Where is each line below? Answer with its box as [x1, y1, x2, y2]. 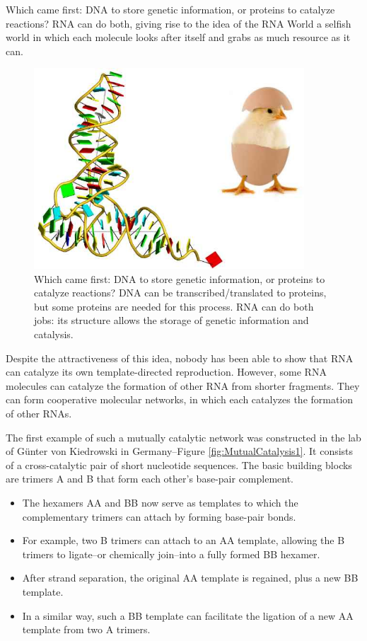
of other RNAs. [6, 405, 72, 420]
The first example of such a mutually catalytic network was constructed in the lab [6, 429, 361, 444]
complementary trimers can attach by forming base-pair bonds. [22, 509, 296, 524]
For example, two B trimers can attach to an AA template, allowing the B [22, 533, 345, 548]
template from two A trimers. [22, 622, 151, 637]
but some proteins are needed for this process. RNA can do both [34, 299, 314, 313]
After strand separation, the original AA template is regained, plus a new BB [22, 570, 359, 585]
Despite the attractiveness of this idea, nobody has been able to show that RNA [6, 350, 354, 365]
